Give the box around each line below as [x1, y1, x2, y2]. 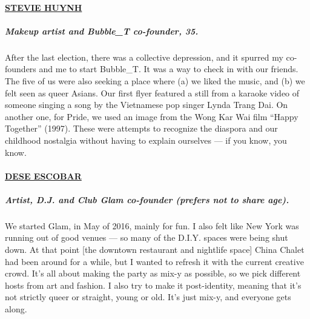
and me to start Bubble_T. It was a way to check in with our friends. [39, 62, 298, 75]
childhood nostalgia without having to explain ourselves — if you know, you [5, 133, 287, 146]
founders [5, 62, 36, 75]
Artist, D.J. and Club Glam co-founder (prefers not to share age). [5, 193, 289, 206]
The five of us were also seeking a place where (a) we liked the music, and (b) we [5, 74, 305, 87]
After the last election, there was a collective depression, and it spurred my [5, 50, 283, 63]
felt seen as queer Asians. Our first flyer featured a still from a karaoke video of [5, 86, 300, 99]
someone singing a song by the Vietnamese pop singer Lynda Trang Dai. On [5, 98, 288, 111]
